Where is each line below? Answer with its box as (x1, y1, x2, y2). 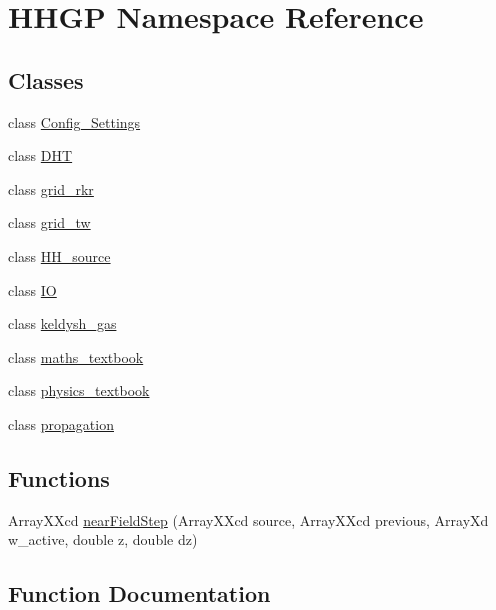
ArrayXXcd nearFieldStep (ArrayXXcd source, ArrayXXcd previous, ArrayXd (8, 509, 489, 530)
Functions (8, 462, 110, 493)
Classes (8, 64, 84, 95)
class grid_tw (8, 212, 91, 233)
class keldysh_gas (8, 313, 117, 334)
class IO (8, 279, 57, 300)
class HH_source (8, 245, 111, 266)
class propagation (8, 413, 114, 434)
